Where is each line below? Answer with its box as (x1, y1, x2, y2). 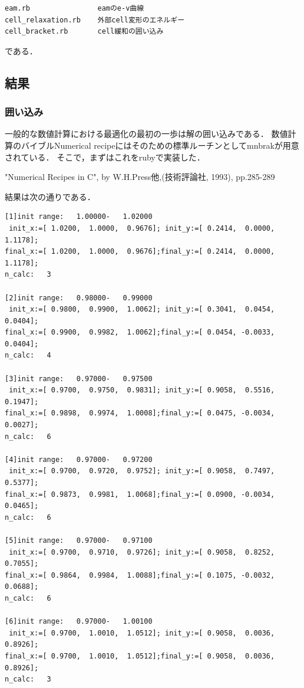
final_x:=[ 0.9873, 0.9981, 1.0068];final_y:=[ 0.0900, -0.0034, (5, 490, 275, 499)
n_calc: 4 (5, 351, 51, 360)
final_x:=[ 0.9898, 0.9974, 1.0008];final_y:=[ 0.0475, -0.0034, (5, 409, 275, 418)
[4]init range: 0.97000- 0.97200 (5, 455, 153, 464)
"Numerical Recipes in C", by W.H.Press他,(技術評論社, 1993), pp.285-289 (5, 171, 275, 183)
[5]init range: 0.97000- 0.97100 (5, 536, 153, 545)
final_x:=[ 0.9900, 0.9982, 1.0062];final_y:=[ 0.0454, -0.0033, (5, 328, 275, 337)
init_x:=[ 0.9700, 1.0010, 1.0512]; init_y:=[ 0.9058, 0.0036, (9, 628, 275, 637)
